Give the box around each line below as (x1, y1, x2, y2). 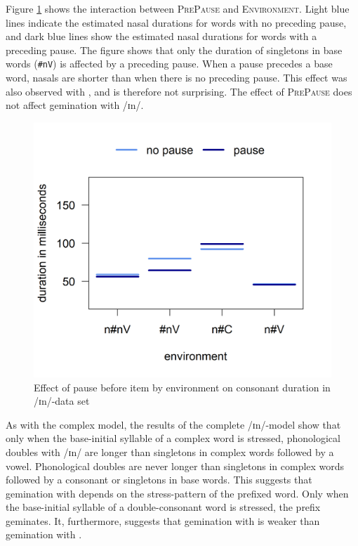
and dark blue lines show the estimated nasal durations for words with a (6, 29, 317, 44)
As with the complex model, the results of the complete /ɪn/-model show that (6, 417, 341, 431)
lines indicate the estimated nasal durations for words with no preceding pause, (6, 15, 347, 30)
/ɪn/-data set (34, 394, 90, 408)
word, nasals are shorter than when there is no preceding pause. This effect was (6, 70, 347, 85)
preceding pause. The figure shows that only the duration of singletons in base (6, 42, 343, 57)
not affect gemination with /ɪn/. (6, 98, 144, 112)
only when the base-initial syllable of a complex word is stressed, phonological (6, 431, 340, 446)
